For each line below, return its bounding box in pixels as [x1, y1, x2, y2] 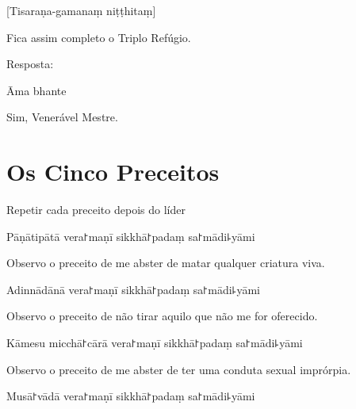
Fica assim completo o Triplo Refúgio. [6, 29, 191, 45]
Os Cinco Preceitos [6, 155, 220, 188]
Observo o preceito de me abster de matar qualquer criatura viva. [6, 254, 325, 271]
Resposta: [6, 55, 54, 72]
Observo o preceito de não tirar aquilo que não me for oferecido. [6, 308, 318, 324]
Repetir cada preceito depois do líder [6, 201, 186, 218]
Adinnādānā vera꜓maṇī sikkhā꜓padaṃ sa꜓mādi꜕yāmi [6, 281, 260, 297]
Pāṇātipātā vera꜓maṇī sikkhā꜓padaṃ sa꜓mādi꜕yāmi [6, 227, 255, 244]
